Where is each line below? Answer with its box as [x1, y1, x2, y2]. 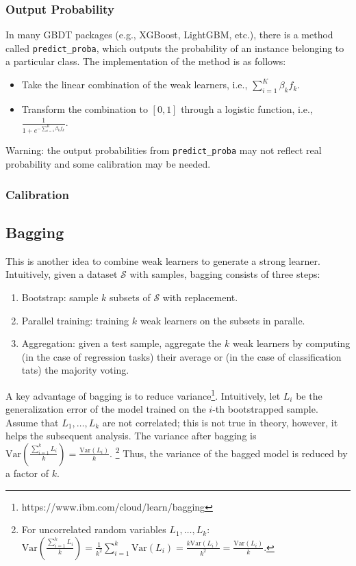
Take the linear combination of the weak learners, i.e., [21, 77, 248, 92]
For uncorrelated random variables [21, 522, 166, 537]
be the [296, 388, 322, 402]
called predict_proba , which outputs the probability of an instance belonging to [5, 40, 344, 55]
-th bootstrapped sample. [212, 402, 318, 416]
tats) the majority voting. [21, 363, 129, 377]
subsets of [110, 290, 151, 304]
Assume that [5, 415, 59, 429]
